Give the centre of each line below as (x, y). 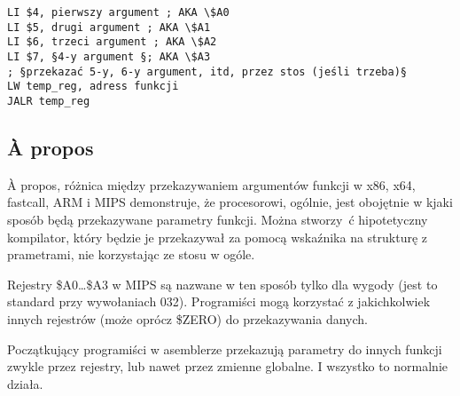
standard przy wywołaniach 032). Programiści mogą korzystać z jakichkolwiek (219, 301)
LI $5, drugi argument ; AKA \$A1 (109, 27)
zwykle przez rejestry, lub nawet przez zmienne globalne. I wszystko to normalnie (227, 366)
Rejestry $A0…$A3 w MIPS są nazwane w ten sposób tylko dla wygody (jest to (222, 284)
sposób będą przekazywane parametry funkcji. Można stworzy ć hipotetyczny (218, 219)
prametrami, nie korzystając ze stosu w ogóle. (131, 254)
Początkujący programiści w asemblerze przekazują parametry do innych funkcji (225, 348)
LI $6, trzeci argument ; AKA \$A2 (112, 42)
